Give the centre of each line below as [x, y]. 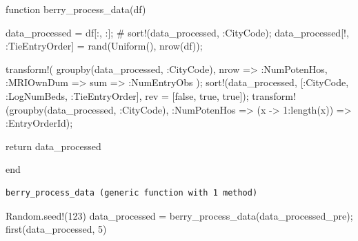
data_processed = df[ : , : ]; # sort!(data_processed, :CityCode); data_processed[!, [177, 32]
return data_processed [53, 146]
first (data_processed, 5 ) [56, 229]
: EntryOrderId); [39, 123]
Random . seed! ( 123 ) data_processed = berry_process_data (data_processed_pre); [179, 215]
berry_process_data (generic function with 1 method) [132, 192]
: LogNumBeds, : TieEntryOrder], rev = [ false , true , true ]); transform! [151, 95]
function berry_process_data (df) [76, 9]
